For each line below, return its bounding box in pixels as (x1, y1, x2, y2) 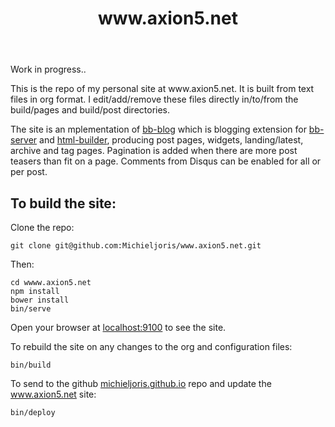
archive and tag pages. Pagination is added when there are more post (10, 145, 298, 157)
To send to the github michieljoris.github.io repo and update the (10, 378, 272, 389)
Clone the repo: (10, 222, 75, 233)
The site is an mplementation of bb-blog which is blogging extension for (10, 123, 307, 136)
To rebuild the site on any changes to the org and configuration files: (10, 341, 293, 352)
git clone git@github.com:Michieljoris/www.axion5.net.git (10, 241, 262, 251)
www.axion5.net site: (10, 388, 97, 400)
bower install (10, 295, 70, 305)
